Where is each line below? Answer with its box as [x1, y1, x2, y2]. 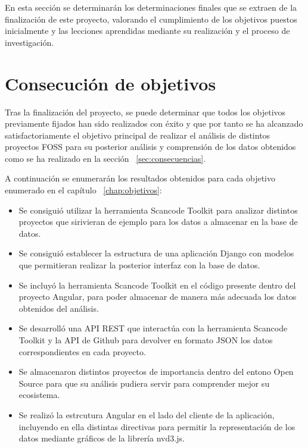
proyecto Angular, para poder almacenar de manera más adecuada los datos [18, 290, 297, 303]
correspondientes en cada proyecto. [18, 345, 146, 358]
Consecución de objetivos [5, 71, 216, 95]
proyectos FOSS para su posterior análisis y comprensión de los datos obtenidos [5, 140, 296, 153]
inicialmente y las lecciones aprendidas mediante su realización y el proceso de [5, 24, 290, 37]
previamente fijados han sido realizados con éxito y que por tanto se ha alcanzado [5, 117, 303, 130]
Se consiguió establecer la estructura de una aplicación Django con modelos [18, 247, 294, 259]
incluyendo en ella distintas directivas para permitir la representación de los [18, 420, 295, 433]
